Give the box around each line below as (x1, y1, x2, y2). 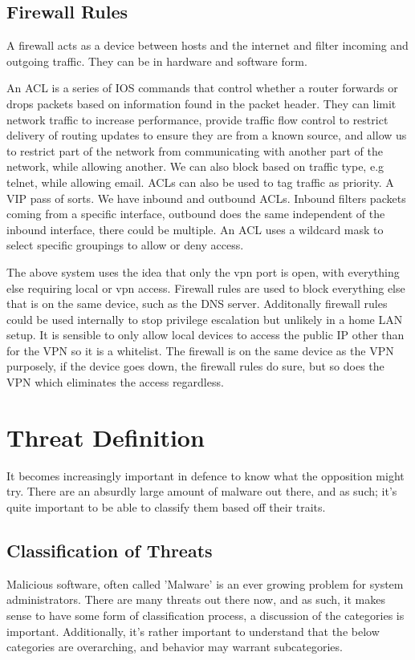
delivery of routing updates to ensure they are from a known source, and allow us (6, 127, 407, 144)
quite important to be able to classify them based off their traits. (6, 498, 326, 515)
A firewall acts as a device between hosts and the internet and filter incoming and (6, 37, 409, 54)
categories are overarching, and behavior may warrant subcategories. (6, 638, 343, 655)
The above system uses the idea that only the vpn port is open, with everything (6, 263, 400, 280)
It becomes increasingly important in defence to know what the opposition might (6, 467, 405, 484)
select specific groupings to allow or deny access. (6, 237, 244, 253)
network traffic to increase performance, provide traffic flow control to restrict (6, 111, 389, 128)
